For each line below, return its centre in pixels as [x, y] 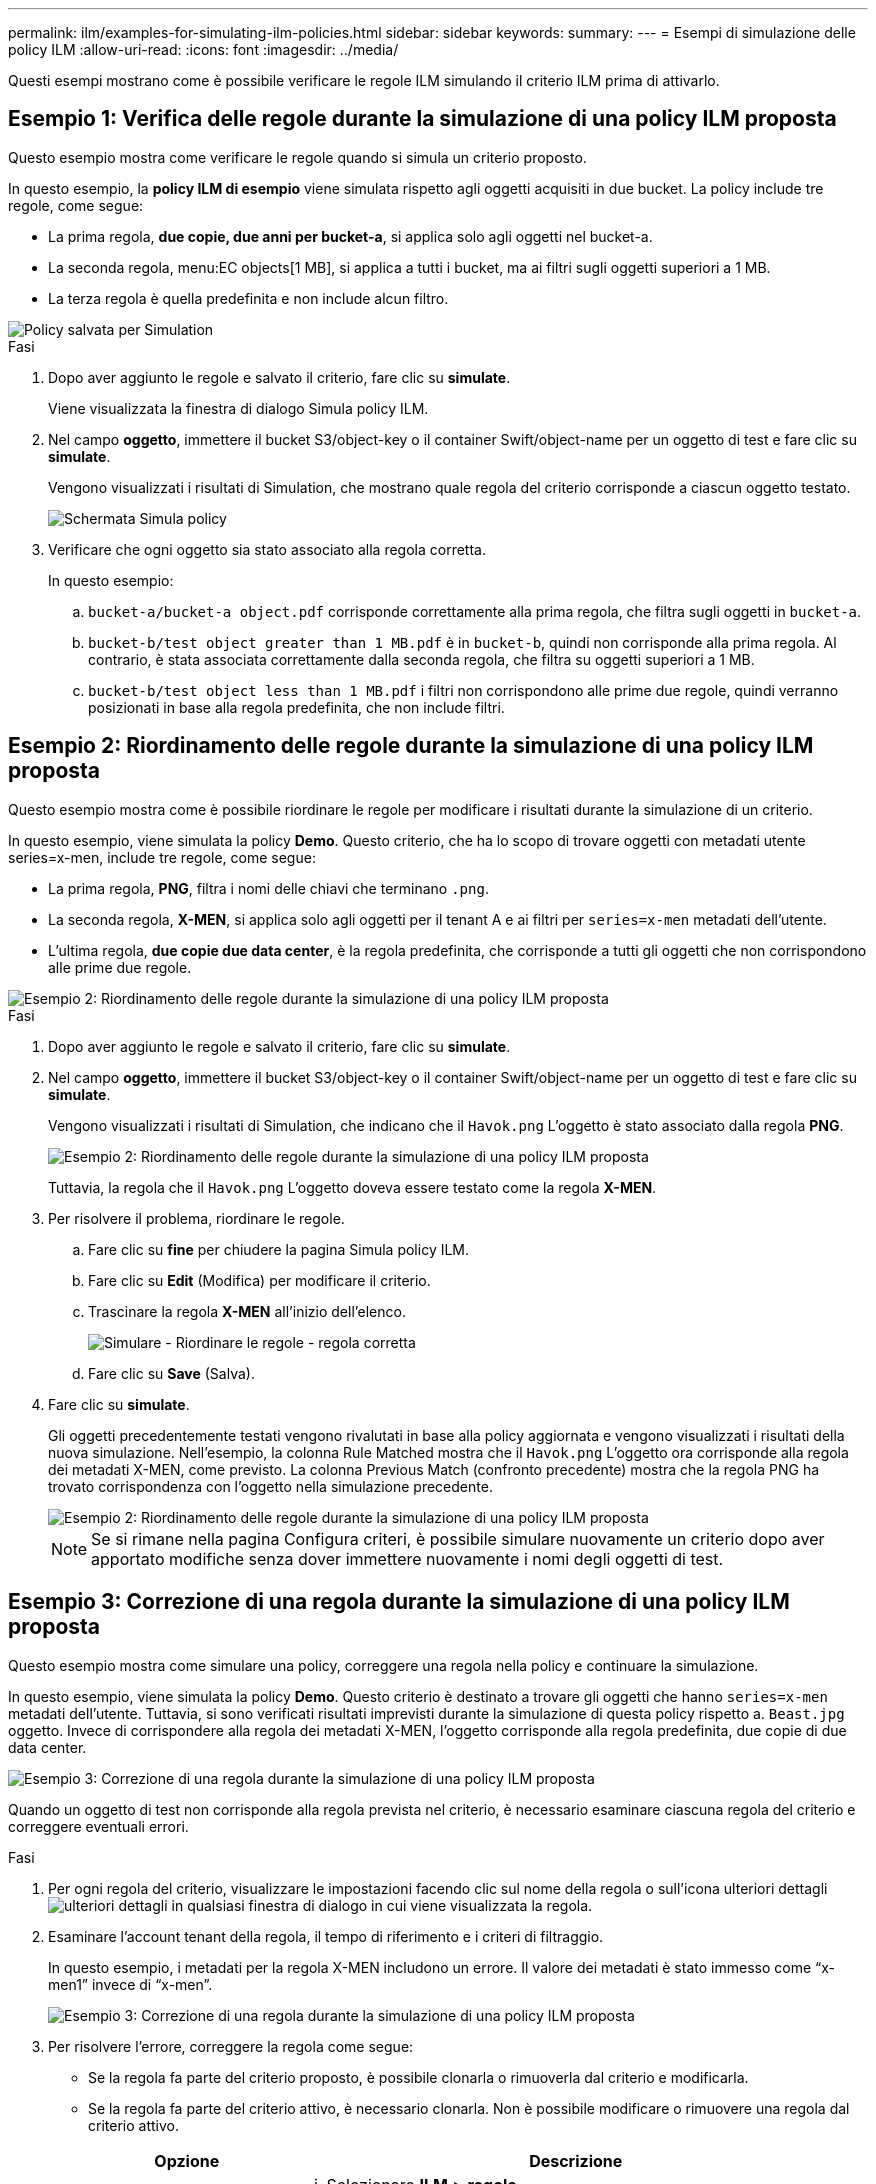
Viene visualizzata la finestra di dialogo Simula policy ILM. [238, 408]
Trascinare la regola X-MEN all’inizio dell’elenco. [247, 1311]
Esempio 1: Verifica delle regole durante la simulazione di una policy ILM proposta [422, 119]
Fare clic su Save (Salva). [171, 1373]
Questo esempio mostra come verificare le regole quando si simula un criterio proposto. [297, 157]
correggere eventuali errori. [98, 1826]
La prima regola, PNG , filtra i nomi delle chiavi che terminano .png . [268, 888]
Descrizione [576, 2160]
